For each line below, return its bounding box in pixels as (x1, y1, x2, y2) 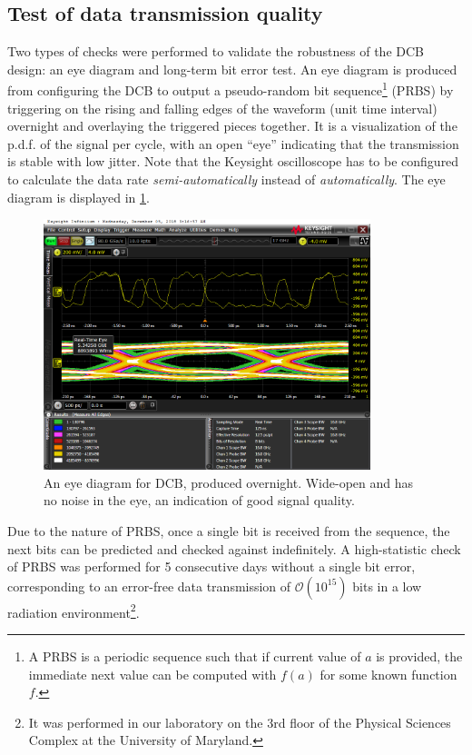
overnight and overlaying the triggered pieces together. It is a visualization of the (7, 116, 457, 135)
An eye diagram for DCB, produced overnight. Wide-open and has (44, 472, 414, 492)
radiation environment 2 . (7, 600, 140, 621)
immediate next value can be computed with (28, 664, 277, 683)
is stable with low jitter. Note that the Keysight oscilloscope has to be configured (7, 152, 459, 171)
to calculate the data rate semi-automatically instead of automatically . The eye (7, 170, 446, 189)
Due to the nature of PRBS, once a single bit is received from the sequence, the (7, 521, 450, 540)
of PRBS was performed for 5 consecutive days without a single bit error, (7, 557, 416, 576)
